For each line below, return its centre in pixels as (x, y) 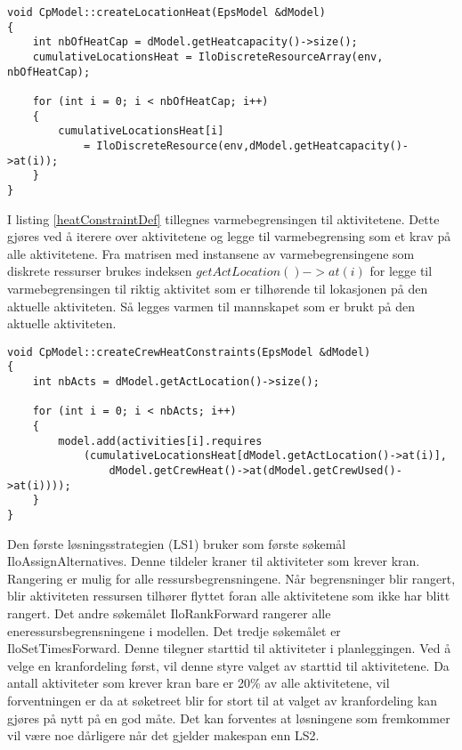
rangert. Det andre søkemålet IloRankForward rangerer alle (169, 613)
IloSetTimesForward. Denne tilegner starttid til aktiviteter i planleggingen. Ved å (229, 648)
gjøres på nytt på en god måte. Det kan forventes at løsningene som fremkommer (229, 718)
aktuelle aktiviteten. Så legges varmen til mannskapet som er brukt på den (211, 306)
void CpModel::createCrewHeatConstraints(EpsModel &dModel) (189, 352)
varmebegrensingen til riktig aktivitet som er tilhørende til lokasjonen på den (218, 288)
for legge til (401, 271)
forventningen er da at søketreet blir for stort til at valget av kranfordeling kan (223, 700)
